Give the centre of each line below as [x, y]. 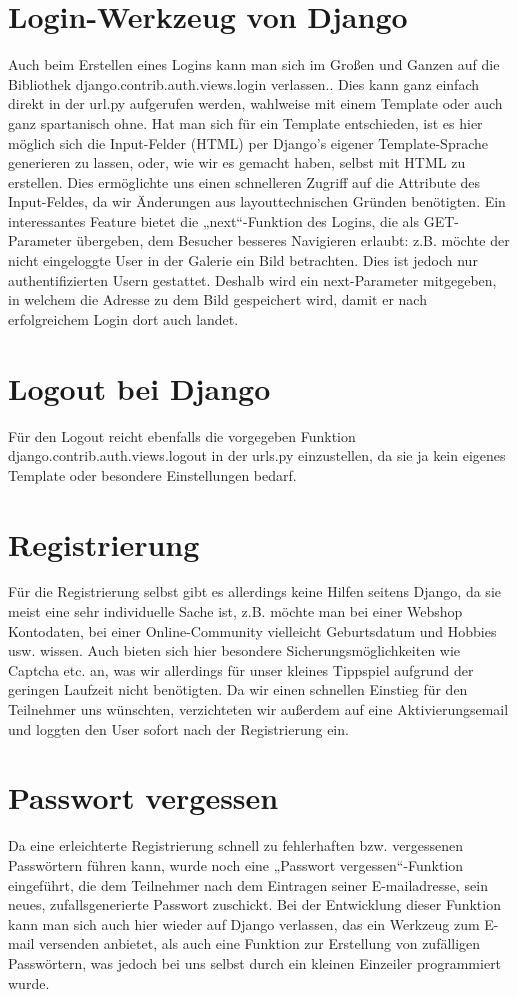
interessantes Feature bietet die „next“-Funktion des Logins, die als [213, 220]
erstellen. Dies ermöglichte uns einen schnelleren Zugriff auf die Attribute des [244, 181]
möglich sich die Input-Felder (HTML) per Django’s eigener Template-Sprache [248, 142]
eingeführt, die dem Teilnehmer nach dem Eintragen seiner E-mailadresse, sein [248, 884]
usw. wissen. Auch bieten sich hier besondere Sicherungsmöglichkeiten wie [234, 650]
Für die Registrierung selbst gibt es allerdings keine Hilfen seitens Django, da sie [254, 591]
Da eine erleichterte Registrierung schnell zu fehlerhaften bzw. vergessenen [236, 845]
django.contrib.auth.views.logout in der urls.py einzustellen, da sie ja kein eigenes [257, 455]
